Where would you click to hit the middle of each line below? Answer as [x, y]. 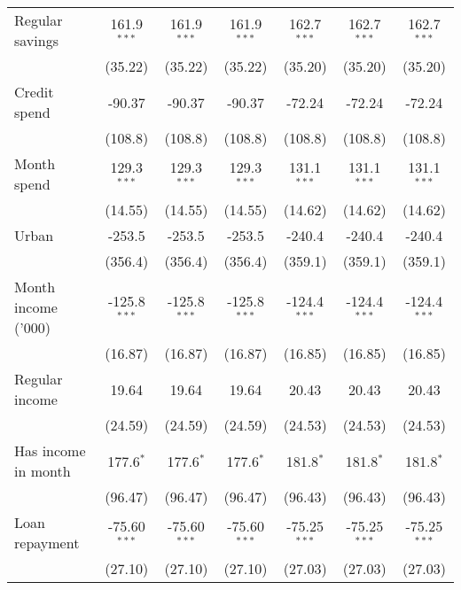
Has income [50, 450]
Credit [34, 92]
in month [43, 471]
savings [36, 40]
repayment [47, 543]
